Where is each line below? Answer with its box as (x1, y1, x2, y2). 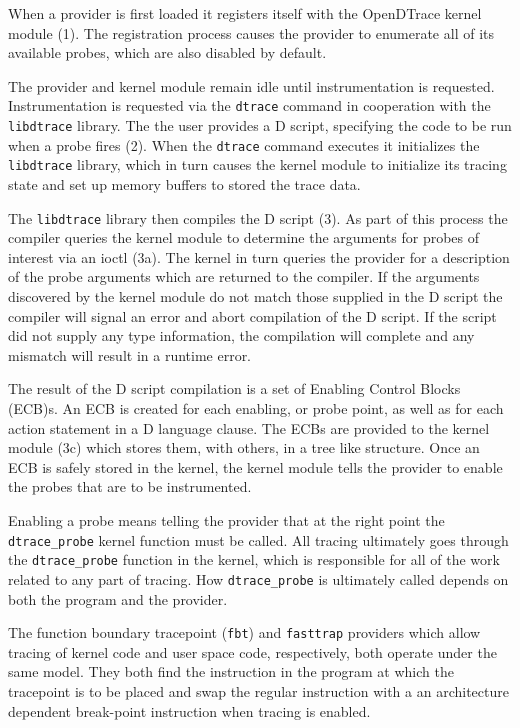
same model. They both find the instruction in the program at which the (8, 661, 454, 682)
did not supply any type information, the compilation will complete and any (8, 325, 475, 346)
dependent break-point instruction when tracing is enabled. (8, 700, 371, 721)
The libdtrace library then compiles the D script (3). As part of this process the (8, 207, 508, 228)
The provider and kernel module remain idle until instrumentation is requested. (8, 75, 495, 96)
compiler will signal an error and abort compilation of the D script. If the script (8, 305, 497, 326)
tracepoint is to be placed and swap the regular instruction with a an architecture (8, 680, 509, 701)
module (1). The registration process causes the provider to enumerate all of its (8, 22, 494, 43)
